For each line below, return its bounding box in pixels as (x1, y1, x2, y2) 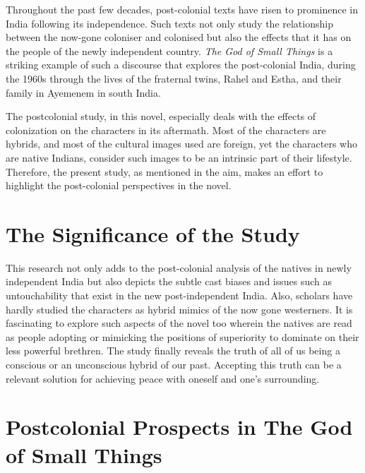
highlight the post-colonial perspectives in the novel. (6, 178, 232, 193)
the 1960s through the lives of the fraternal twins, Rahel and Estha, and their (6, 71, 342, 85)
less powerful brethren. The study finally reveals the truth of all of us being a (6, 343, 340, 358)
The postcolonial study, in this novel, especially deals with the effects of (6, 109, 316, 124)
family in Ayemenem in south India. (6, 85, 161, 100)
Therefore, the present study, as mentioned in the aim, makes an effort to (6, 164, 323, 179)
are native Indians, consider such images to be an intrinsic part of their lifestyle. (6, 150, 352, 164)
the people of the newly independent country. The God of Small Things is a (6, 43, 333, 58)
